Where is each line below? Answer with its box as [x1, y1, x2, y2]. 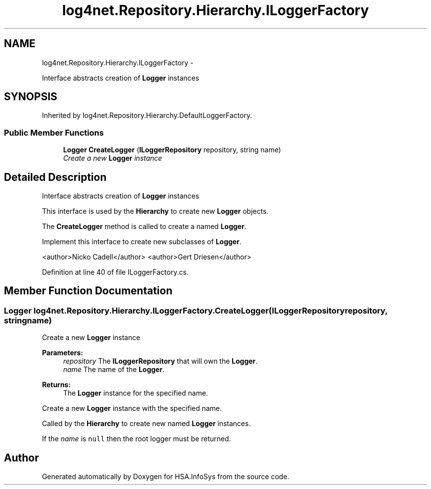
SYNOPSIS [4, 90, 58, 103]
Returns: [42, 380, 71, 389]
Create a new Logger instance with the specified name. [42, 404, 222, 413]
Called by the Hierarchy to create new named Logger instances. [42, 419, 251, 428]
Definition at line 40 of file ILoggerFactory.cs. [42, 268, 189, 277]
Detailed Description [4, 171, 107, 183]
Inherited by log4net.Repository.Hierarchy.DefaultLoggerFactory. [42, 111, 252, 120]
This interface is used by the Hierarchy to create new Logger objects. [42, 207, 269, 216]
